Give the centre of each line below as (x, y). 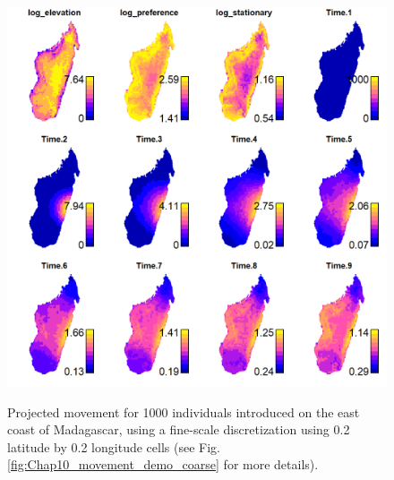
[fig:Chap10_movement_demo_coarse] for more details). (163, 464)
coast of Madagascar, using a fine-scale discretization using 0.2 (179, 429)
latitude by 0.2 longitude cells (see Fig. (114, 446)
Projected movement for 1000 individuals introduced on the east (184, 411)
